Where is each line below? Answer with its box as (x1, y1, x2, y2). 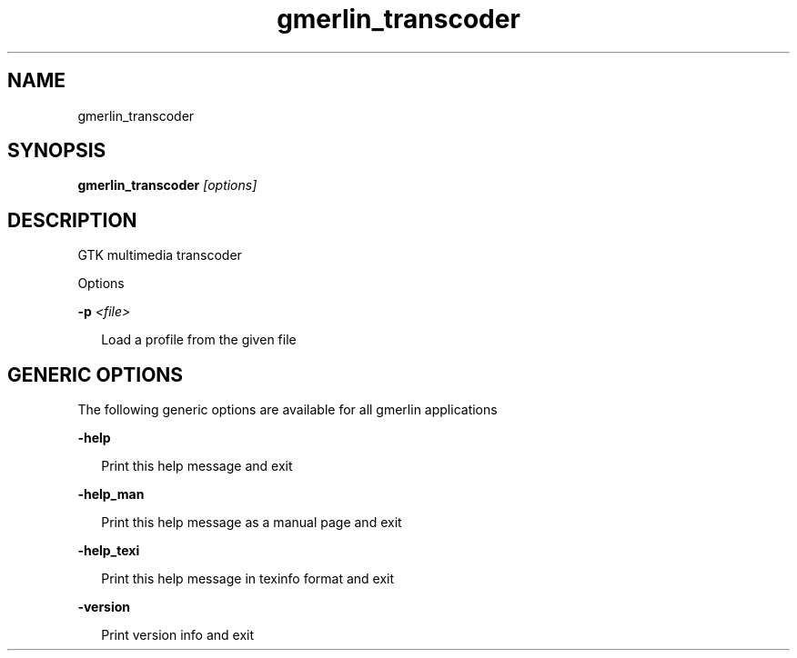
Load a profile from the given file (101, 332, 297, 348)
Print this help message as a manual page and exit (101, 514, 402, 531)
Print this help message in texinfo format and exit (101, 571, 395, 587)
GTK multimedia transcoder (77, 247, 242, 264)
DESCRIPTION (7, 208, 137, 232)
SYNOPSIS (7, 139, 106, 163)
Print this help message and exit (101, 458, 293, 474)
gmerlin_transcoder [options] (77, 177, 257, 194)
